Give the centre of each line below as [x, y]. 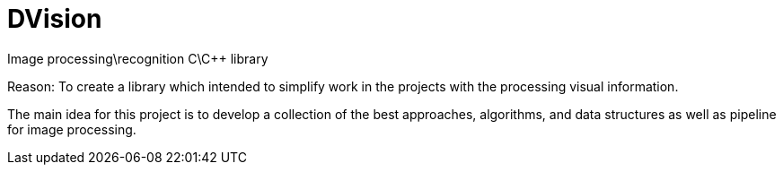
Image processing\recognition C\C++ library [138, 58]
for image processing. [72, 129]
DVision [55, 19]
